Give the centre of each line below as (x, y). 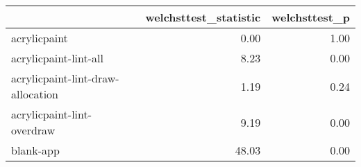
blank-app (35, 150)
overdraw (33, 130)
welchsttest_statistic (203, 17)
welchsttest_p (311, 17)
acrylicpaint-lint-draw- (65, 78)
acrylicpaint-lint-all (57, 58)
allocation (35, 94)
